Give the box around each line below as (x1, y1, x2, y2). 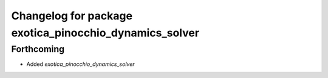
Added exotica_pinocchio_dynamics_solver (26, 60, 135, 68)
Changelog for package (11, 9, 133, 22)
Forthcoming (11, 44, 65, 54)
